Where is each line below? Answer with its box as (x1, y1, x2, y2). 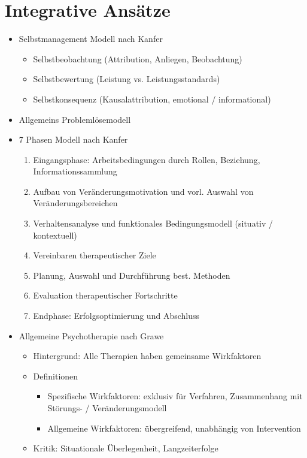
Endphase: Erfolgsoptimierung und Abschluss (33, 309, 200, 322)
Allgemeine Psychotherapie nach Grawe (19, 329, 164, 342)
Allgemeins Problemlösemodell (19, 113, 131, 125)
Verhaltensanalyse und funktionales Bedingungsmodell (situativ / (33, 217, 273, 230)
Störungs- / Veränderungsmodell (47, 402, 167, 414)
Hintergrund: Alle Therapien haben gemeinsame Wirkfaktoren (33, 349, 262, 362)
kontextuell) (33, 228, 77, 241)
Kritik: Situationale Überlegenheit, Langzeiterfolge (33, 442, 218, 454)
